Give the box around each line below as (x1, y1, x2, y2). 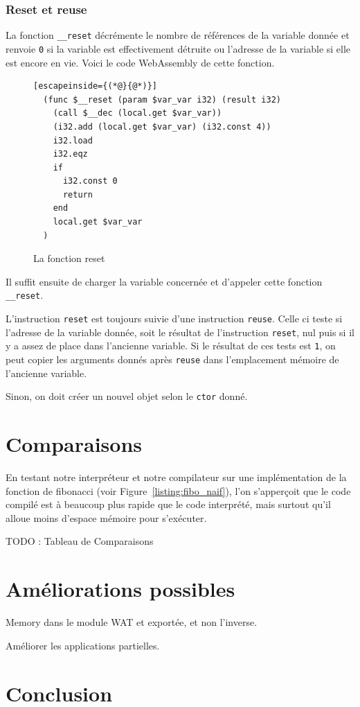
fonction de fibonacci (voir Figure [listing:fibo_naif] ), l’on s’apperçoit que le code (6, 483, 351, 498)
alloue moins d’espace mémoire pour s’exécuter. (6, 510, 207, 525)
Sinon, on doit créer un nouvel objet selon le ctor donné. (6, 389, 248, 403)
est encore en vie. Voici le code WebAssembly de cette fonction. (6, 55, 275, 69)
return (62, 189, 93, 200)
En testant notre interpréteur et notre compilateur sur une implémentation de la (6, 470, 347, 485)
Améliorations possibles (6, 575, 235, 603)
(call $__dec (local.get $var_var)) (53, 108, 222, 119)
